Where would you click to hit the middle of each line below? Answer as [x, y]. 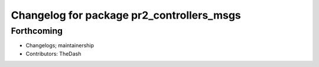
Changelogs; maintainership [60, 45]
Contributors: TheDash [53, 54]
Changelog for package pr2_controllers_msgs [126, 15]
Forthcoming [37, 31]
